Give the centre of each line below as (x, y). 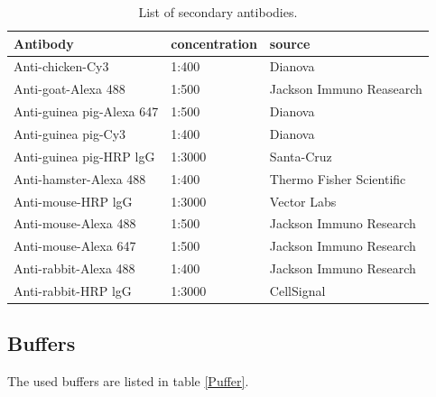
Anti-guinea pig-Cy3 (70, 133)
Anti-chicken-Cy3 (61, 66)
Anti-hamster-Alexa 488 (80, 178)
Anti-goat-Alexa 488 (70, 89)
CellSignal (297, 290)
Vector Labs (303, 201)
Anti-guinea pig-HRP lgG (84, 156)
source (290, 43)
